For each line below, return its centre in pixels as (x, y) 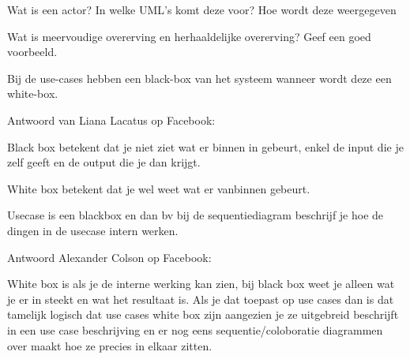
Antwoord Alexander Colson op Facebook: (109, 257)
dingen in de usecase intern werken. (93, 230)
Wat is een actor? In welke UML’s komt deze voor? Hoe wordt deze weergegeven (202, 9)
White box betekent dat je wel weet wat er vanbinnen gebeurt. (159, 188)
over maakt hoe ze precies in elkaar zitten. (110, 345)
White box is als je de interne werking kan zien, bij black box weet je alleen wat (201, 284)
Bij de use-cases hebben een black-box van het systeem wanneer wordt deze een (199, 78)
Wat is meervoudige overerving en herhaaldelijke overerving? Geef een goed (189, 36)
